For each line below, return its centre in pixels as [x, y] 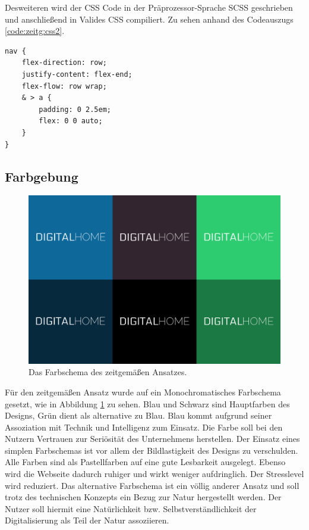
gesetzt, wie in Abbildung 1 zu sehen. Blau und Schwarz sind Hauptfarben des [147, 403]
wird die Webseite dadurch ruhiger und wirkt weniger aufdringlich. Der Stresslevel [154, 474]
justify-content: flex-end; [77, 74]
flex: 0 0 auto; [71, 121]
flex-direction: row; [64, 63]
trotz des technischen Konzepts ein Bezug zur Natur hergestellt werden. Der [143, 497]
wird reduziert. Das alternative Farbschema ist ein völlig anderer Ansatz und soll [152, 485]
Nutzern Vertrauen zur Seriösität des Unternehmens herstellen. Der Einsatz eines [152, 439]
